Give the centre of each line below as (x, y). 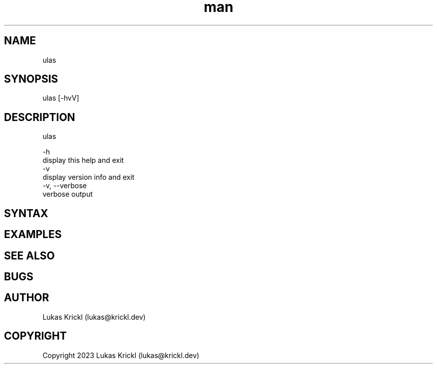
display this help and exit (83, 160)
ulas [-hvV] (61, 98)
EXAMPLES (33, 235)
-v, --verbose (65, 186)
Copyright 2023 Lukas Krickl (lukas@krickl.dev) (121, 355)
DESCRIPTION (40, 117)
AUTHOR (27, 298)
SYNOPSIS (31, 79)
